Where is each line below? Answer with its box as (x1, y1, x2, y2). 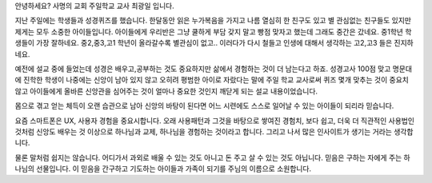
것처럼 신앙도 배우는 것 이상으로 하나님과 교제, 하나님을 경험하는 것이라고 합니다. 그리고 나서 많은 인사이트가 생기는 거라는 (14, 126, 392, 136)
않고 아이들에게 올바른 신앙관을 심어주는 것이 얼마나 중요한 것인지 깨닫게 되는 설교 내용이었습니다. (14, 86, 318, 96)
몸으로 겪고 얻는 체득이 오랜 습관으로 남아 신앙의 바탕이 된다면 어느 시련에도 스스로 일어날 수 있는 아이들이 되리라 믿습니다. (14, 101, 394, 111)
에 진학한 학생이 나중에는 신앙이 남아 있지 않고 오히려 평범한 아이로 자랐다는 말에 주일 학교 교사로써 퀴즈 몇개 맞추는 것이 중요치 (14, 75, 410, 85)
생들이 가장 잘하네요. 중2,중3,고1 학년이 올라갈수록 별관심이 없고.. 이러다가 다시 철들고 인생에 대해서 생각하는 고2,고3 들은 (14, 38, 393, 48)
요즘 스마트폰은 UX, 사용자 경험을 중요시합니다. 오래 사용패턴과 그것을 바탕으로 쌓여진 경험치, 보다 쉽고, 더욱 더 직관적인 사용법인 (14, 116, 415, 125)
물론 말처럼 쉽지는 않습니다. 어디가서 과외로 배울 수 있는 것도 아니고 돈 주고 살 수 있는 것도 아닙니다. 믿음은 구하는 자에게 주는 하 (14, 153, 411, 162)
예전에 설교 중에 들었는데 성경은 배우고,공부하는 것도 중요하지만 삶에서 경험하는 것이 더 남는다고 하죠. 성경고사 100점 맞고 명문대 (14, 64, 412, 74)
